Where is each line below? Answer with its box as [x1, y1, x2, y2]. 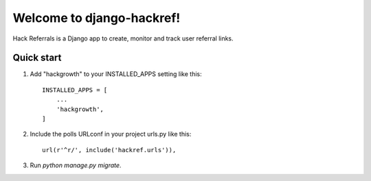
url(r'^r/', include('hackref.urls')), [42, 146, 177, 154]
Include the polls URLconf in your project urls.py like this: [30, 130, 192, 138]
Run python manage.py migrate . [30, 161, 122, 169]
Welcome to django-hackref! [12, 10, 181, 25]
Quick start [12, 52, 62, 64]
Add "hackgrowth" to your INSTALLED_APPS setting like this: [30, 70, 202, 78]
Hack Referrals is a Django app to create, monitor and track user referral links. [12, 34, 234, 43]
